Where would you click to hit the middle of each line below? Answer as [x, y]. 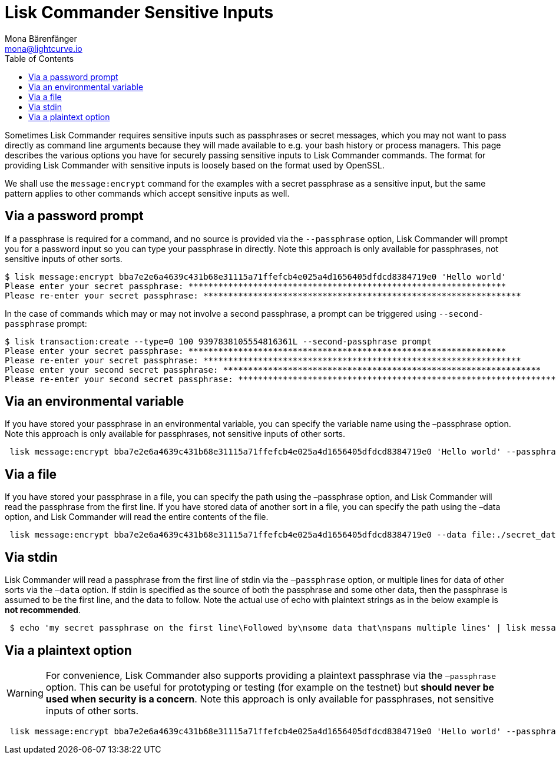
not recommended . [43, 610]
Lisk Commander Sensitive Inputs [139, 12]
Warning [25, 693]
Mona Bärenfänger [41, 38]
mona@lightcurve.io [44, 48]
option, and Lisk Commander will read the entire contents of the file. [137, 517]
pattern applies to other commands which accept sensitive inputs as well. [147, 193]
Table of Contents [39, 58]
